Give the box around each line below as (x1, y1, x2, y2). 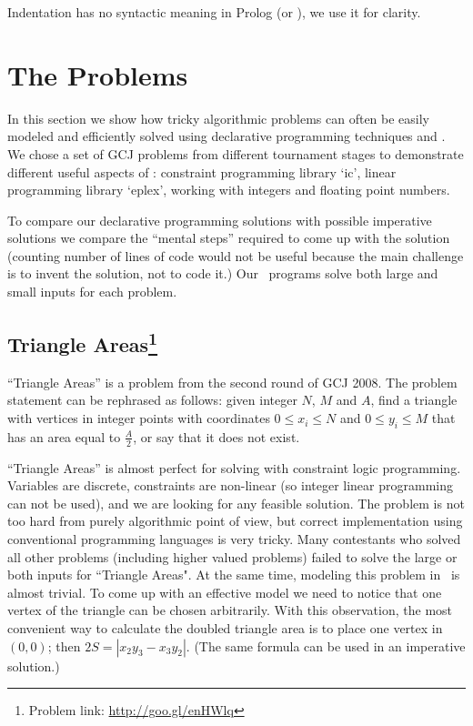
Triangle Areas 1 (7, 327, 158, 358)
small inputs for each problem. (7, 282, 177, 301)
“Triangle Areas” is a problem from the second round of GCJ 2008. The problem (7, 372, 458, 391)
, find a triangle (370, 390, 458, 409)
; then (47, 636, 81, 655)
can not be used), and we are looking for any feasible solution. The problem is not (7, 493, 465, 512)
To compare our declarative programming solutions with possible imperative (7, 210, 432, 229)
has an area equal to (7, 427, 121, 446)
